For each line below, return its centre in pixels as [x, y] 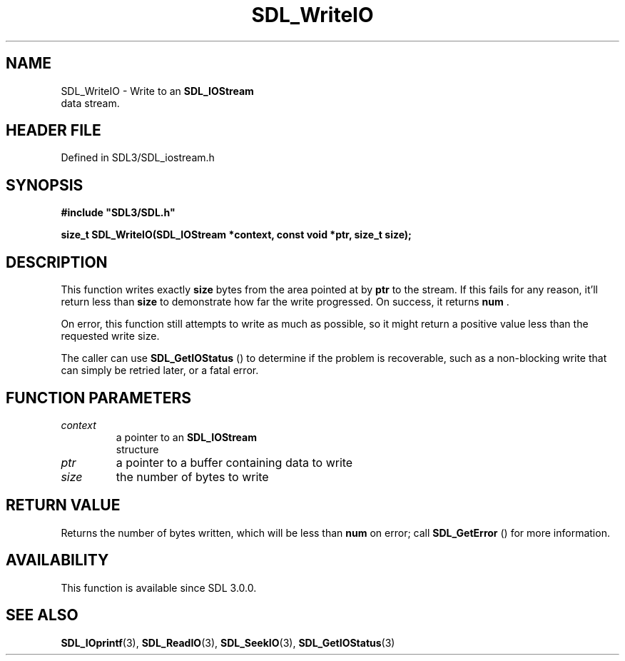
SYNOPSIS [45, 185]
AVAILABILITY [57, 560]
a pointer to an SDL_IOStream [186, 437]
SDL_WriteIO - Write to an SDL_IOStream [157, 91]
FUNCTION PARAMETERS [98, 398]
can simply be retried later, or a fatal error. [160, 370]
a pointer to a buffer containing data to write [234, 462]
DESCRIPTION [57, 262]
